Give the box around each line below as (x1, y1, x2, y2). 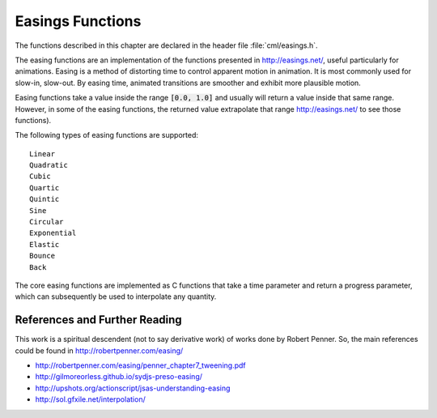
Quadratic (29, 160, 68, 170)
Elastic (29, 240, 60, 249)
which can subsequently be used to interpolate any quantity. (15, 292, 217, 301)
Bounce (29, 251, 56, 261)
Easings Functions (15, 12, 142, 30)
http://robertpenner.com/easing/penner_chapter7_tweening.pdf (35, 360, 246, 370)
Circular (29, 217, 64, 227)
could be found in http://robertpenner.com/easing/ (15, 345, 184, 356)
